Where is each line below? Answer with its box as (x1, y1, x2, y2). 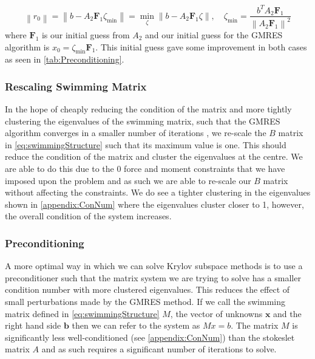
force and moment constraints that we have (124, 162, 285, 175)
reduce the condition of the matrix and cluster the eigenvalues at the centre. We (5, 150, 303, 163)
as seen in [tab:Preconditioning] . (5, 53, 124, 66)
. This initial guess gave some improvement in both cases (95, 40, 307, 53)
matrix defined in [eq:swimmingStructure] (5, 307, 160, 320)
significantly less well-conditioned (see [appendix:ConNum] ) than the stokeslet (5, 330, 295, 343)
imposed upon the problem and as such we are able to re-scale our (5, 174, 251, 186)
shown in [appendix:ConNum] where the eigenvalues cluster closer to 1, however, (5, 197, 304, 210)
